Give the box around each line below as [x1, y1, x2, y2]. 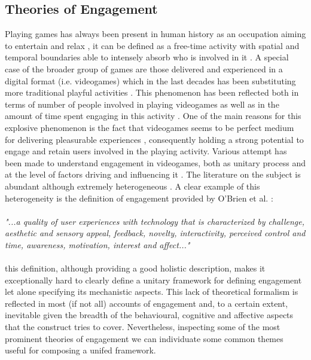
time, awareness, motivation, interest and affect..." [5, 238, 190, 251]
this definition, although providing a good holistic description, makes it [5, 262, 266, 274]
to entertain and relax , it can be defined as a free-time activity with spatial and [5, 39, 300, 51]
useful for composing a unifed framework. [5, 344, 156, 356]
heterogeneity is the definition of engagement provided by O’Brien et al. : [5, 191, 273, 204]
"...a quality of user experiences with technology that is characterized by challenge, [5, 215, 304, 227]
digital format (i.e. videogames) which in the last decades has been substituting [5, 74, 296, 87]
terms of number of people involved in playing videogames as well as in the [5, 97, 279, 110]
